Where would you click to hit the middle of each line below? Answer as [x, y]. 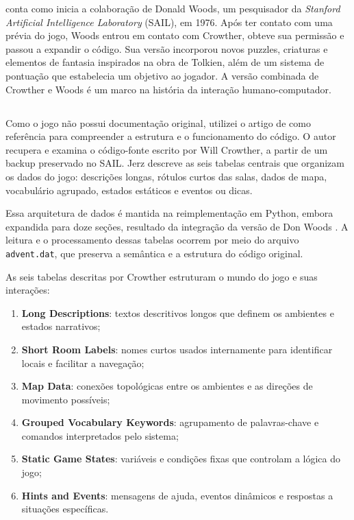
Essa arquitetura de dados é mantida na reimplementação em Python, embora [169, 213]
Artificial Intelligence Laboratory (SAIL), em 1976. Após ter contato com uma [169, 22]
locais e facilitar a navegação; [83, 363]
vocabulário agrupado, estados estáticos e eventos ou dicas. [129, 190]
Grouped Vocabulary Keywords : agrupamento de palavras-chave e [170, 422]
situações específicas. [65, 509]
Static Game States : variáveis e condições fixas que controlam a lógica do [181, 459]
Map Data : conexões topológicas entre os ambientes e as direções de [167, 386]
